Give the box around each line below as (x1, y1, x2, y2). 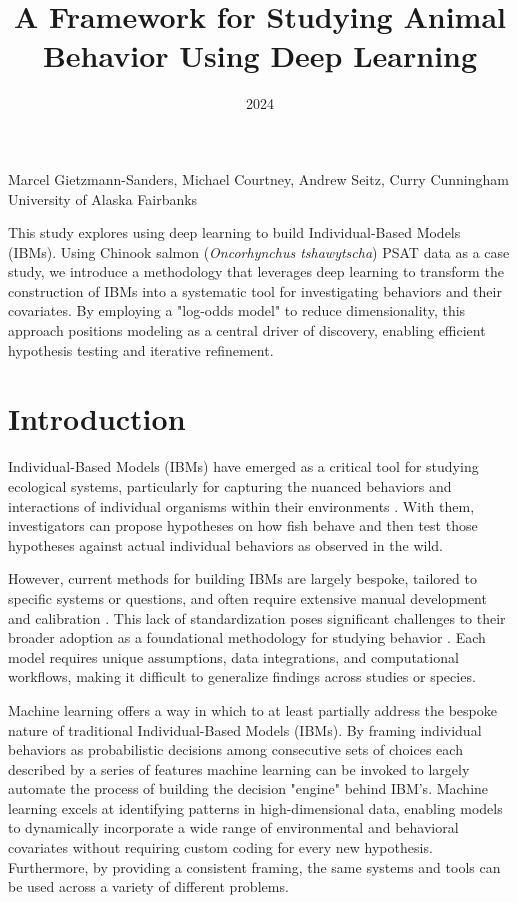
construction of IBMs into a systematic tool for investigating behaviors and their (8, 280, 502, 301)
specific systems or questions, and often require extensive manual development (8, 587, 487, 608)
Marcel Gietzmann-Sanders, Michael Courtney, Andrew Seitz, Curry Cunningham (8, 168, 509, 189)
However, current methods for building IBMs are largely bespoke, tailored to (8, 568, 477, 589)
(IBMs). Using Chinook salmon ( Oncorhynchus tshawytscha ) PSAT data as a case (8, 241, 510, 262)
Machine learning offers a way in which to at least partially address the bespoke (8, 699, 497, 720)
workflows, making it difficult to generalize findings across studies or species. (8, 666, 476, 687)
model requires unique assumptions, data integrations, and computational (8, 646, 459, 667)
